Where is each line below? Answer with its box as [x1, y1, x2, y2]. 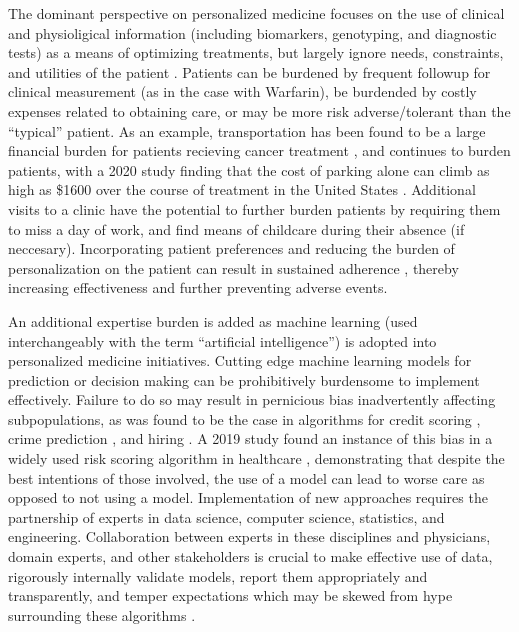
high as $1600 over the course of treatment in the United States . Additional [8, 179, 476, 200]
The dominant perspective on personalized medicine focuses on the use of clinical [8, 3, 505, 23]
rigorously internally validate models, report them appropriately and [8, 565, 428, 586]
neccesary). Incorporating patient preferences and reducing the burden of [8, 238, 455, 259]
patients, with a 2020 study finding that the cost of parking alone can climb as [8, 159, 490, 180]
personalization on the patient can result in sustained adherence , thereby [8, 257, 459, 278]
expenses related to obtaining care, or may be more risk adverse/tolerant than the [8, 100, 511, 121]
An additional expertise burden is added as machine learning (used [8, 310, 418, 331]
